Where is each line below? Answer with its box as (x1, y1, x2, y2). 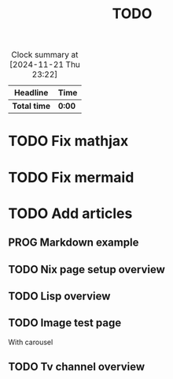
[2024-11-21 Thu (9, 59, 81, 70)
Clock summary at (11, 49, 79, 60)
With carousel (8, 337, 53, 347)
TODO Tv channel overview (8, 360, 145, 373)
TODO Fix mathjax (8, 132, 129, 150)
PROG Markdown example (8, 236, 139, 250)
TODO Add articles (8, 205, 133, 222)
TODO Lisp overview (8, 289, 111, 302)
